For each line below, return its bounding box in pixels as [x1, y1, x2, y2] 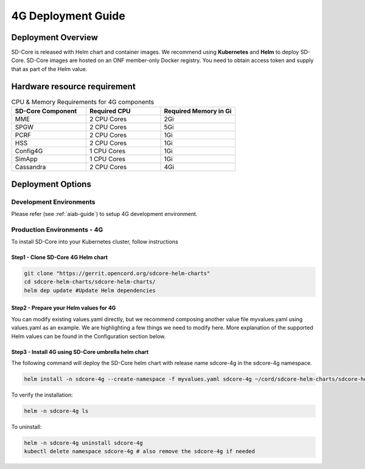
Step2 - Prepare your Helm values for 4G [11, 304, 116, 311]
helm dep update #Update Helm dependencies [24, 287, 156, 294]
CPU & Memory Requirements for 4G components [11, 97, 155, 106]
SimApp [15, 155, 38, 164]
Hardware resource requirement [11, 81, 136, 91]
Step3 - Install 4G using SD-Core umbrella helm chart [11, 348, 149, 355]
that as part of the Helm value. [11, 65, 88, 72]
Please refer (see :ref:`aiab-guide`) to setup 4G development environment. [11, 210, 198, 217]
